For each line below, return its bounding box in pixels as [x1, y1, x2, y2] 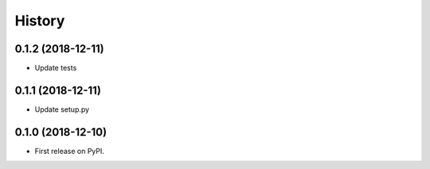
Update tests [34, 63, 77, 73]
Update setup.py [34, 104, 90, 114]
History [14, 12, 65, 29]
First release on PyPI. [34, 146, 105, 156]
